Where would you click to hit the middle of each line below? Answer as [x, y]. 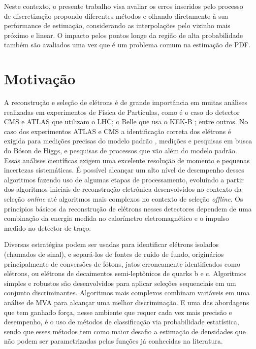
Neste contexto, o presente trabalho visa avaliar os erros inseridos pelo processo [124, 6]
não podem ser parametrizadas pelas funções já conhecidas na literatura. [113, 341]
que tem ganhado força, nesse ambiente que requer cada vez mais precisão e [118, 312]
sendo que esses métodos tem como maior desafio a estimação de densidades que [125, 331]
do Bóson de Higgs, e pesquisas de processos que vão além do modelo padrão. [121, 151]
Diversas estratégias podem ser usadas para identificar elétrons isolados [111, 244]
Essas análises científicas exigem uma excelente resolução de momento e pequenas [127, 160]
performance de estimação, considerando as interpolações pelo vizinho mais [117, 25]
